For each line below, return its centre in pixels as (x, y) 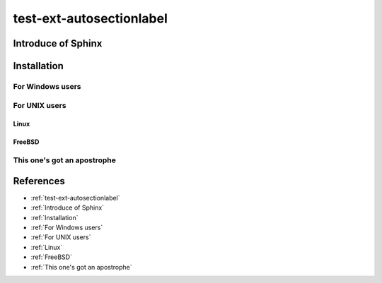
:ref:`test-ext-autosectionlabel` (75, 198)
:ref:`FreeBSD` (51, 257)
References (39, 181)
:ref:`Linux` (47, 247)
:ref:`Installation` (54, 217)
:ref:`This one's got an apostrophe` (81, 267)
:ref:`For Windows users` (67, 227)
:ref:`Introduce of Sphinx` (68, 207)
